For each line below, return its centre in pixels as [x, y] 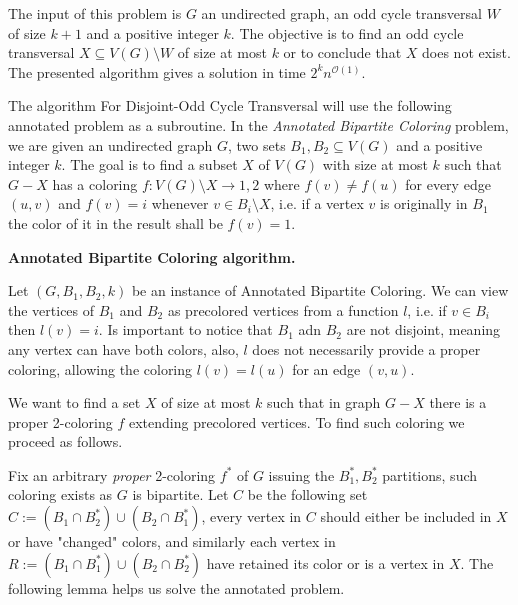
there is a [458, 402]
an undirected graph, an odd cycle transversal [341, 13]
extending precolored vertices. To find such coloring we [296, 421]
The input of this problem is [95, 13]
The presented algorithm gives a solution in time [157, 71]
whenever [180, 203]
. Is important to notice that [185, 329]
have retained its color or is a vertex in [325, 562]
